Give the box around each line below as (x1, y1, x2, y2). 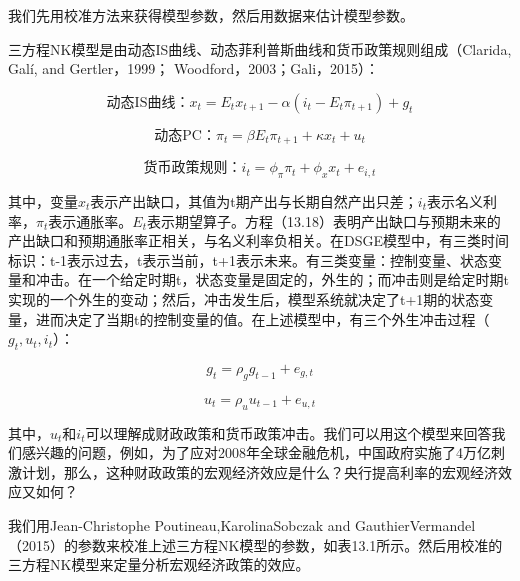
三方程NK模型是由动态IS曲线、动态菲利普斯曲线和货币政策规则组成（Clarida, (8, 38, 512, 59)
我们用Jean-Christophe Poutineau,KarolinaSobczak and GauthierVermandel (8, 514, 476, 535)
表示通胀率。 (48, 210, 133, 231)
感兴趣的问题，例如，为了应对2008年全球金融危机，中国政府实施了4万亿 (21, 442, 491, 463)
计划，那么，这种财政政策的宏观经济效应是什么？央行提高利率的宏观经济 (21, 461, 498, 482)
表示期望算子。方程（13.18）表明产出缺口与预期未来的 (146, 210, 501, 231)
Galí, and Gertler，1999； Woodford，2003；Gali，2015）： (8, 58, 380, 79)
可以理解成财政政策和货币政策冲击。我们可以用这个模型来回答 (85, 422, 492, 443)
